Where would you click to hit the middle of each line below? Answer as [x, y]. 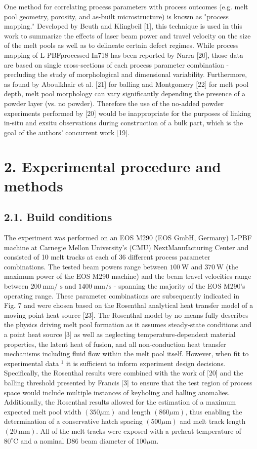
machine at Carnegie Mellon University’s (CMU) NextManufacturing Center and [126, 247]
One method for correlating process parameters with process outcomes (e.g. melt [126, 6]
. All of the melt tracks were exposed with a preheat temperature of [139, 430]
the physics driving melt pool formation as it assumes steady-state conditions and [128, 324]
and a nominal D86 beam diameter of [77, 440]
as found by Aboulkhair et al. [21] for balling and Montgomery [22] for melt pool [126, 84]
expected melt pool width [43, 411]
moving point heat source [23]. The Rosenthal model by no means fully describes [126, 315]
